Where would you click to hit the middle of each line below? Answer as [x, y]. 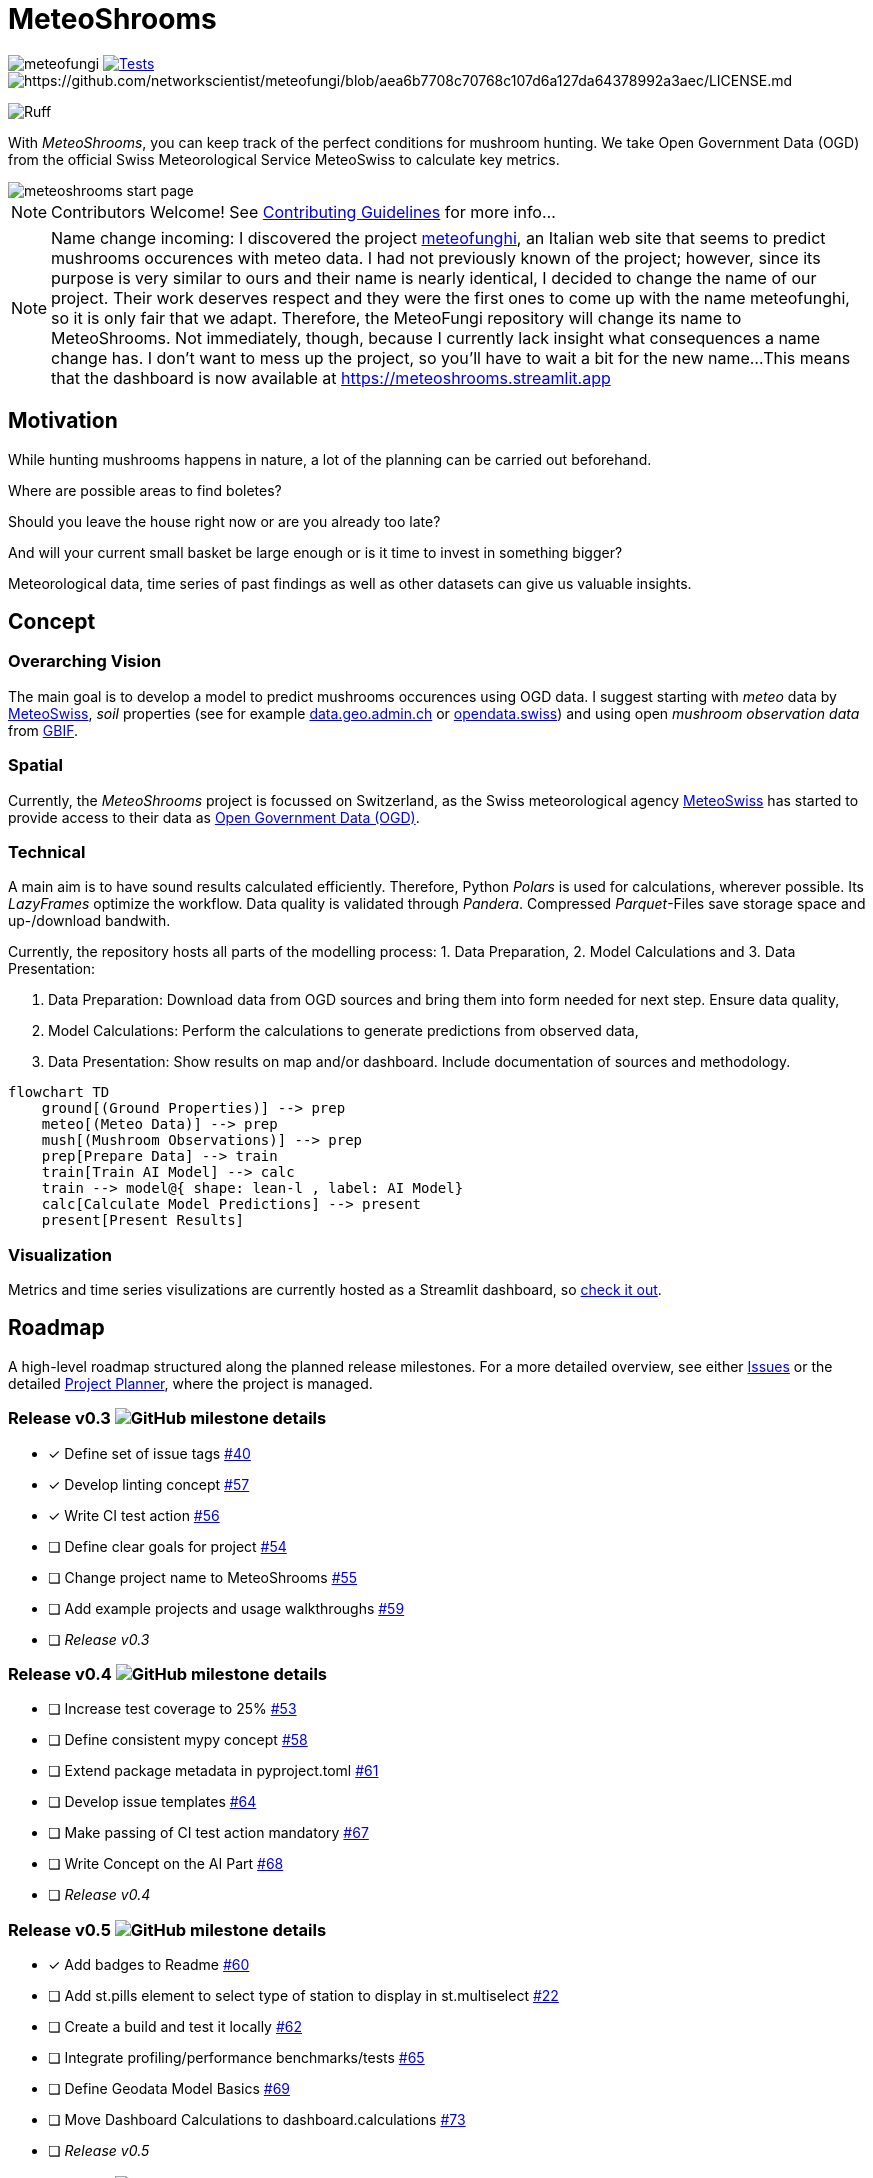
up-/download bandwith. [89, 921]
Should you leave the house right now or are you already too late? [224, 521]
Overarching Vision [85, 661]
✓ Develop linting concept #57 [149, 1484]
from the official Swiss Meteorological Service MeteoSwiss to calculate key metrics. [284, 159]
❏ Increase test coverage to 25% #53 [172, 1709]
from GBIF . [43, 730]
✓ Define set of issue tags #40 [149, 1453]
